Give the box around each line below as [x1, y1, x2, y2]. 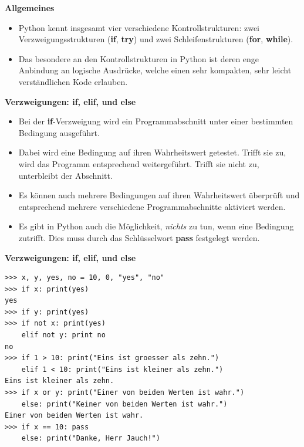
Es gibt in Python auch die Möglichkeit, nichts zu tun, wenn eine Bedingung [18, 220, 294, 232]
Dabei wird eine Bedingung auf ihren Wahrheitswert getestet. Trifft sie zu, [18, 146, 286, 158]
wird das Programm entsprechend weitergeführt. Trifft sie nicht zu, [18, 157, 259, 170]
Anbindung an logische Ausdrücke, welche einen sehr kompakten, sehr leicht [18, 64, 292, 76]
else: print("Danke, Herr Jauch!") [21, 434, 160, 443]
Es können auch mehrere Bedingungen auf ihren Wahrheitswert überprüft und [18, 189, 300, 201]
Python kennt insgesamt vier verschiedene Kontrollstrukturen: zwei [18, 21, 259, 33]
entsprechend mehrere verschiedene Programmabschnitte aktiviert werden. [18, 200, 286, 212]
